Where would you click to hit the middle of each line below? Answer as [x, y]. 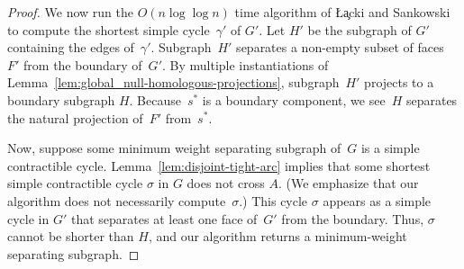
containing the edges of [71, 47]
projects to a [399, 82]
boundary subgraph [61, 99]
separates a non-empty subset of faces [340, 47]
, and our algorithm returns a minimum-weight [277, 236]
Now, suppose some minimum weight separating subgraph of [174, 148]
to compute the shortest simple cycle [109, 29]
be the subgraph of [359, 29]
